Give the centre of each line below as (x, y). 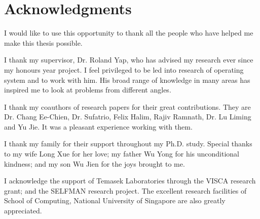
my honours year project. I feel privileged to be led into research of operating (124, 69)
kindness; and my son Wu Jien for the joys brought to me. (95, 163)
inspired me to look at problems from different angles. (88, 90)
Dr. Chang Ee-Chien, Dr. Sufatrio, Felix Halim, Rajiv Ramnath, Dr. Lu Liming (128, 117)
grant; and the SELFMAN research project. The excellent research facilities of (125, 190)
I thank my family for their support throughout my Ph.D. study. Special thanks (128, 144)
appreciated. (23, 211)
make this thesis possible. (43, 42)
